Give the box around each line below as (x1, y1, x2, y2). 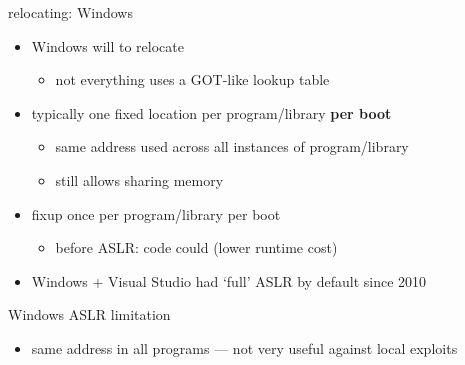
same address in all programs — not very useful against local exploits (31, 337, 458, 358)
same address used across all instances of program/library (55, 136, 409, 157)
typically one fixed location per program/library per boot (31, 102, 392, 123)
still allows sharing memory (55, 169, 224, 190)
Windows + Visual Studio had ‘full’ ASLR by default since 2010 (31, 270, 427, 291)
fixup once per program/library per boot (31, 203, 281, 224)
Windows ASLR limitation (8, 304, 171, 325)
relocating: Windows (8, 2, 133, 22)
